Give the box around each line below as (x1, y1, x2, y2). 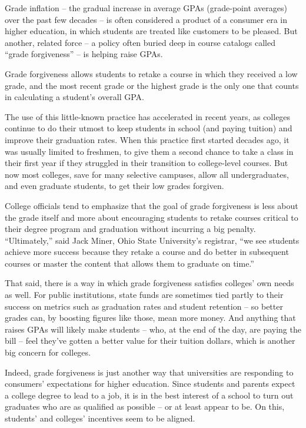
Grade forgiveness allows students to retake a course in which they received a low (5, 67, 298, 79)
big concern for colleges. (5, 346, 91, 359)
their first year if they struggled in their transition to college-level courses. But (5, 157, 288, 169)
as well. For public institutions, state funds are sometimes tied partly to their (5, 288, 284, 301)
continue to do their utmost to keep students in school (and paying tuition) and (5, 122, 292, 134)
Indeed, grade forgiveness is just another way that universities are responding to (5, 366, 294, 378)
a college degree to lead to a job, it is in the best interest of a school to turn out (5, 389, 294, 401)
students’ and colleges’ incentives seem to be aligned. (5, 412, 195, 424)
